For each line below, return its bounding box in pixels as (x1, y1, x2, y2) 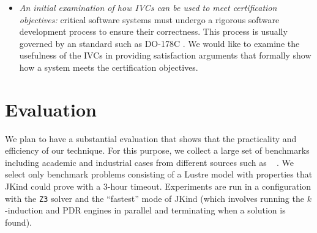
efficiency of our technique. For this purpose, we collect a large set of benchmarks (5, 144, 310, 157)
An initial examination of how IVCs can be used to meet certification (19, 1, 277, 13)
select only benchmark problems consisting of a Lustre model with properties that (5, 168, 313, 181)
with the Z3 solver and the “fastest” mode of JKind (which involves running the (5, 192, 304, 204)
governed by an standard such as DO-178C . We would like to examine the (19, 37, 300, 49)
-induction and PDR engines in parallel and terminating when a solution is (5, 204, 286, 217)
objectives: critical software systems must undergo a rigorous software (19, 13, 280, 26)
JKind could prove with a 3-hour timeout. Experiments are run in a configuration (5, 180, 311, 193)
